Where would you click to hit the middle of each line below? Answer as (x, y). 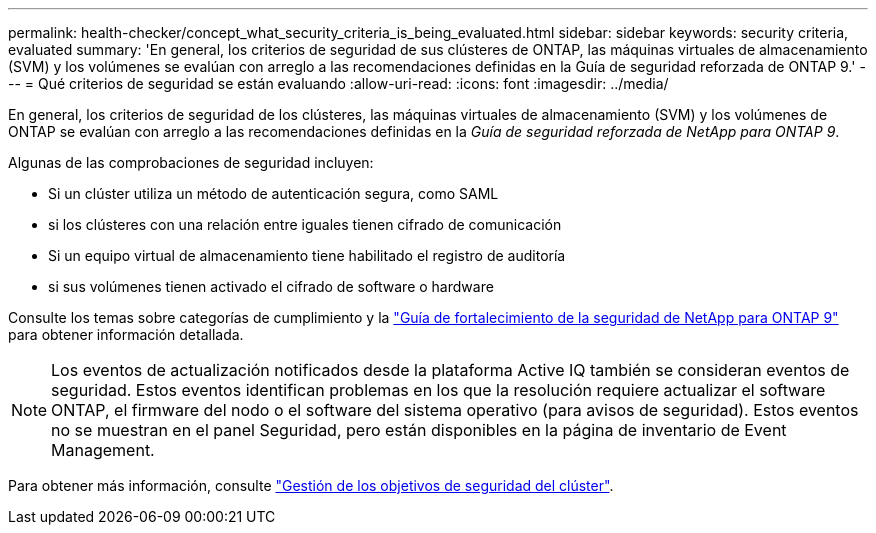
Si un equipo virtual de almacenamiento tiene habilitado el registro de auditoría (307, 255)
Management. (103, 450)
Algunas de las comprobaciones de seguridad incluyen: (191, 162)
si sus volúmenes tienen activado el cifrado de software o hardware (271, 286)
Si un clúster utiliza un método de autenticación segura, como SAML (273, 193)
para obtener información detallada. (126, 334)
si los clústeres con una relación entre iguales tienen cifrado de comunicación (305, 224)
